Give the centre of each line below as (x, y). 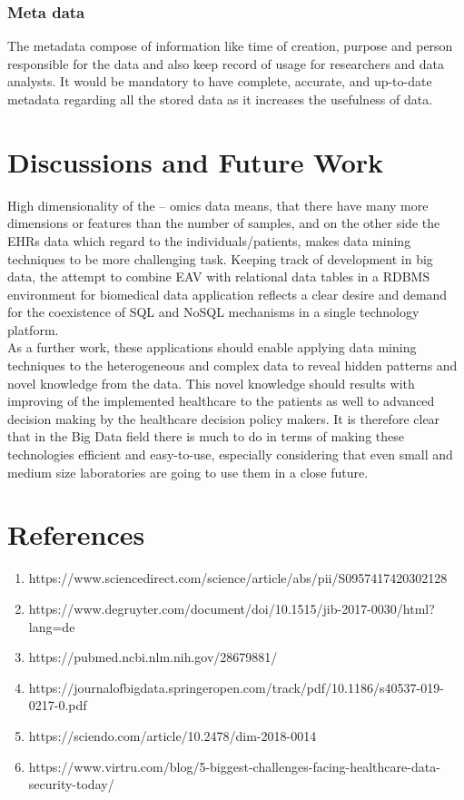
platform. (33, 329)
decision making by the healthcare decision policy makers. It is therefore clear (224, 418)
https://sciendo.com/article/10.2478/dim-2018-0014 (173, 735)
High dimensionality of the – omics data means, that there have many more (218, 205)
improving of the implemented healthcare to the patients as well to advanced (221, 401)
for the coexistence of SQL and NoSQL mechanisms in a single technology (213, 312)
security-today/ (71, 784)
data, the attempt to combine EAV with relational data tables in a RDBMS (219, 277)
